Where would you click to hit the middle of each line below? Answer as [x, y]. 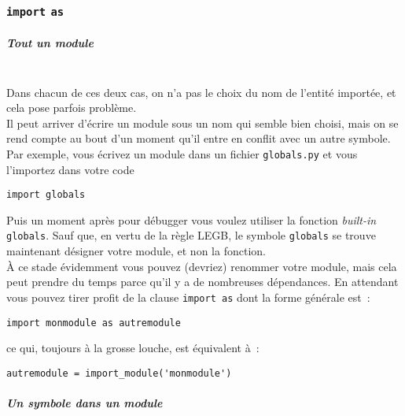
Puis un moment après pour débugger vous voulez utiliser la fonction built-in [191, 219]
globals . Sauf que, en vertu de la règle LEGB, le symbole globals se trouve [191, 235]
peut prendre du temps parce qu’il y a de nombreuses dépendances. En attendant [202, 282]
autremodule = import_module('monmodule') [119, 373]
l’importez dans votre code [70, 169]
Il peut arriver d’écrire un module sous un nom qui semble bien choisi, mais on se [202, 123]
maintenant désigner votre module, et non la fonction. [136, 251]
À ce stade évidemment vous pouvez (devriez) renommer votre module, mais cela [202, 266]
